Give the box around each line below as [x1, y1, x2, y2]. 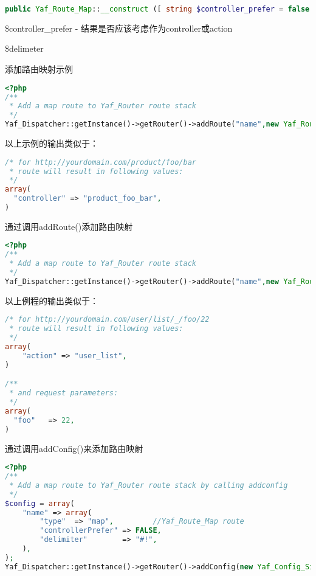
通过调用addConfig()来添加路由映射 [5, 442, 143, 454]
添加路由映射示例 [5, 63, 73, 75]
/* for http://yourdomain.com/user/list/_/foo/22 [5, 315, 210, 324]
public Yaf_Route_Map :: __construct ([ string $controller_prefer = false [5, 5, 310, 13]
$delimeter [5, 42, 44, 55]
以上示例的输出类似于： [5, 137, 98, 150]
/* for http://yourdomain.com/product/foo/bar [5, 158, 196, 167]
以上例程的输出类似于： [5, 294, 98, 307]
